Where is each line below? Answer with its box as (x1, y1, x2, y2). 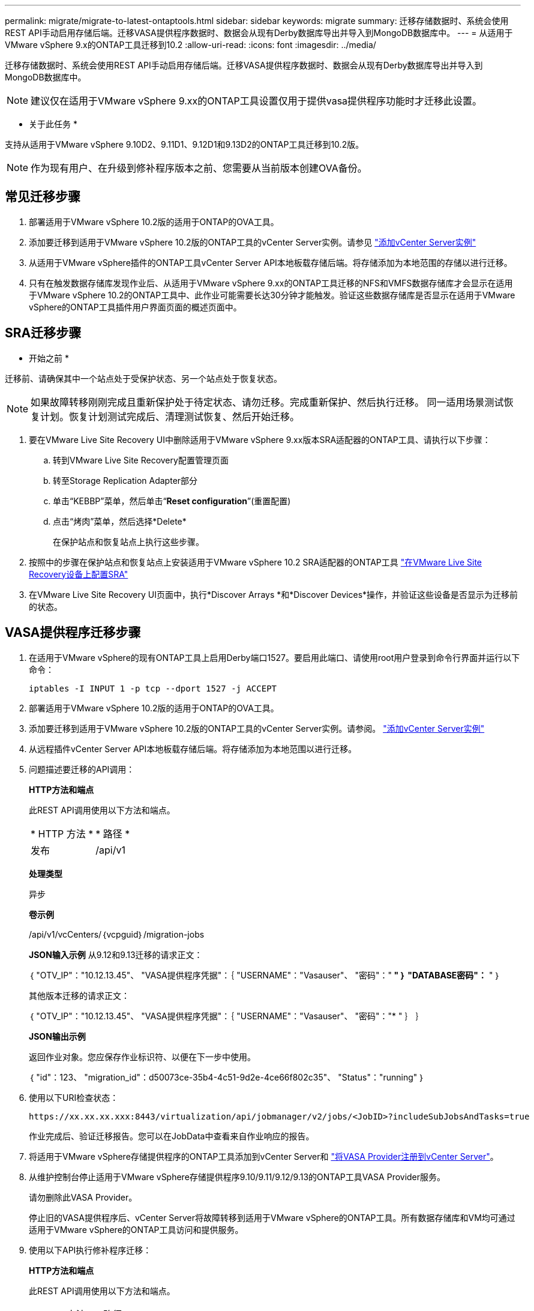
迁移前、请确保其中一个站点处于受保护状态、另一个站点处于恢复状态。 (5, 373, 282, 384)
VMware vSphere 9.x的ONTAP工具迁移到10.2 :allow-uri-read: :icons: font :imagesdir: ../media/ (5, 40, 376, 50)
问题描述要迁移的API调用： (29, 764, 135, 774)
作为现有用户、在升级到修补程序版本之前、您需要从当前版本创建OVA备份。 (31, 162, 367, 174)
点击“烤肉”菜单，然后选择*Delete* (53, 516, 187, 526)
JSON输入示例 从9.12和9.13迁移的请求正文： (29, 949, 203, 960)
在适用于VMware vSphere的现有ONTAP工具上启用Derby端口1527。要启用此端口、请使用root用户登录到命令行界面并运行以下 (29, 652, 520, 663)
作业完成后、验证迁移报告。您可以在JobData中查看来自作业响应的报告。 (29, 1130, 314, 1141)
